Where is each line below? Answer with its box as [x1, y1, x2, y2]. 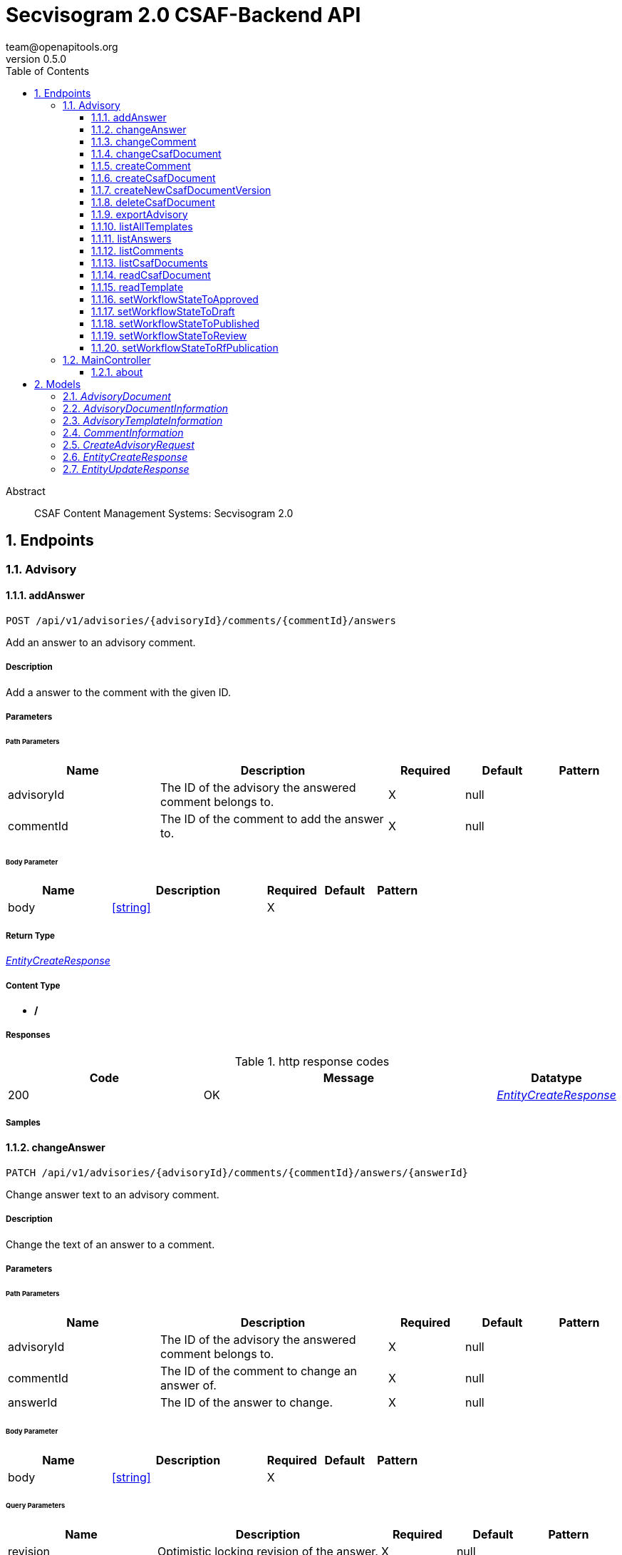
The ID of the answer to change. [160, 1395, 333, 1409]
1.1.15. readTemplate [91, 280, 184, 293]
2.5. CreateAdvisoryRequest [63, 438, 195, 451]
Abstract [6, 484, 46, 497]
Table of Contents [6, 64, 90, 77]
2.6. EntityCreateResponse [63, 450, 188, 463]
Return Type [6, 930, 55, 941]
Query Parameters [6, 1502, 66, 1510]
